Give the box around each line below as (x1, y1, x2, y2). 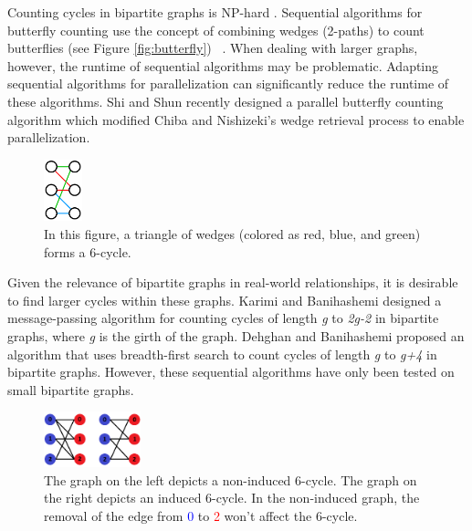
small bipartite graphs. (7, 380, 134, 399)
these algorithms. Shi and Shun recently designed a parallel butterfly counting (7, 91, 444, 110)
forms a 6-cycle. (44, 242, 131, 261)
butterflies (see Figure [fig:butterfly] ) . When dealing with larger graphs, (7, 38, 418, 57)
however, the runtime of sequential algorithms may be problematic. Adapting (7, 56, 439, 75)
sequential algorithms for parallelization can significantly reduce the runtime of (7, 74, 449, 93)
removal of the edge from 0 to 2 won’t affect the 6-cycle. (44, 505, 358, 525)
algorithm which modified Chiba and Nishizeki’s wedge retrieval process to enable (7, 109, 465, 129)
